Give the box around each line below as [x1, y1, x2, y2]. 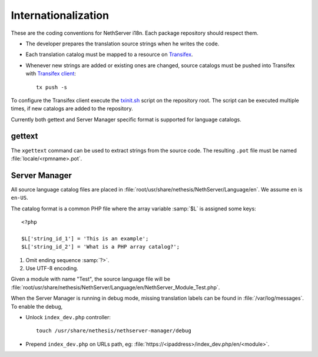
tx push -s [36, 84, 68, 91]
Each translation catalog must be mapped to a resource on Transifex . [25, 51, 193, 58]
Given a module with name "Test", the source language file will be [11, 276, 171, 283]
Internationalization [11, 9, 109, 22]
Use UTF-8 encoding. [25, 265, 79, 272]
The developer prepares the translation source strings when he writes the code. [25, 40, 220, 47]
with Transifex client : [25, 70, 77, 77]
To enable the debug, [11, 303, 63, 310]
